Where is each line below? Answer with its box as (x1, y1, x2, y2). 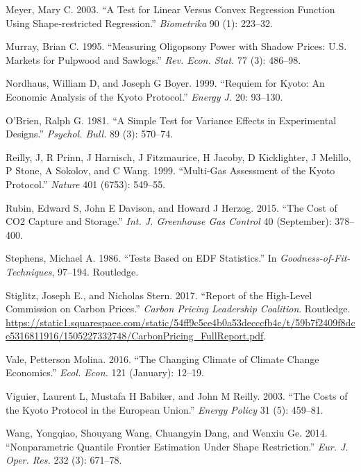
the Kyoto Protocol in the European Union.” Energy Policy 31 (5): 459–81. (6, 402, 324, 416)
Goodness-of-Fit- (280, 251, 351, 265)
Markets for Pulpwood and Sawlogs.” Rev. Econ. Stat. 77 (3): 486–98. (6, 52, 301, 67)
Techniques (6, 264, 52, 278)
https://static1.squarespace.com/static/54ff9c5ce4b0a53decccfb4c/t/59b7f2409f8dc (6, 314, 355, 329)
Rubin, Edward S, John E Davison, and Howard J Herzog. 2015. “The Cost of (6, 200, 337, 214)
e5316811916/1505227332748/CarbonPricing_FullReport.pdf (6, 328, 264, 343)
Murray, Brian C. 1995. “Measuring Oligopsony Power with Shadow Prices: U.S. (6, 39, 347, 53)
